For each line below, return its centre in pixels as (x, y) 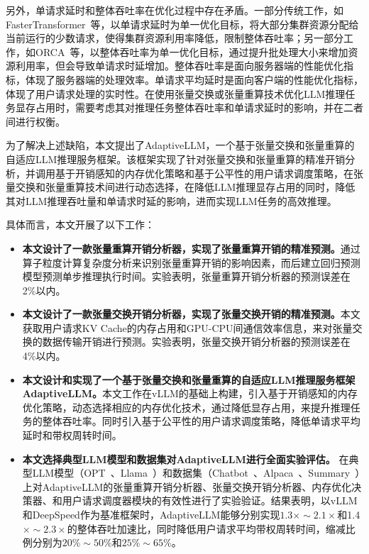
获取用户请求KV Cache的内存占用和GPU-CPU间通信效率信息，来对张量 (187, 327)
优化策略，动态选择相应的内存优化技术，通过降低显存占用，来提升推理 (186, 407)
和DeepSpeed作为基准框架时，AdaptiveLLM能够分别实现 (151, 514)
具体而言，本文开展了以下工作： (80, 225)
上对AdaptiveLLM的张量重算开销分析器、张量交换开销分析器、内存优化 (187, 486)
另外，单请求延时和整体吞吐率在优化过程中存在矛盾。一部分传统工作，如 (175, 10)
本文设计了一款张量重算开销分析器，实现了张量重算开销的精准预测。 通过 (191, 248)
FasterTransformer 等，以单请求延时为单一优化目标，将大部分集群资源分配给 (182, 24)
